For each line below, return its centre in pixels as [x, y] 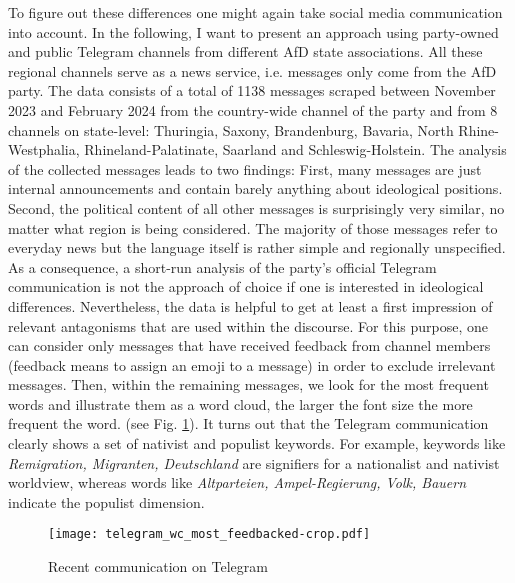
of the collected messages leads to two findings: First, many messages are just [245, 168]
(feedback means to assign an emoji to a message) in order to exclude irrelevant [252, 364]
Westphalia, [44, 149]
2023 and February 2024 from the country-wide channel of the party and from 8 [253, 109]
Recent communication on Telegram [158, 566]
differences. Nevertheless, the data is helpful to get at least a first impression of [250, 305]
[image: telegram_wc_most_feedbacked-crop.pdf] [209, 534]
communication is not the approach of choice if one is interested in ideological [246, 286]
